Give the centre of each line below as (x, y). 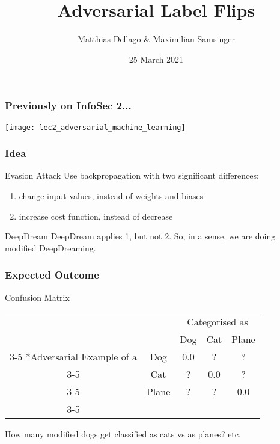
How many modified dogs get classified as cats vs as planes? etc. (123, 434)
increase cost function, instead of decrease (96, 216)
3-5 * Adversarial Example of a (73, 357)
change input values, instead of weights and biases (111, 196)
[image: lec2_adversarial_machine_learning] (95, 127)
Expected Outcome (52, 275)
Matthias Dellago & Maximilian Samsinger (156, 39)
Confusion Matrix (37, 297)
